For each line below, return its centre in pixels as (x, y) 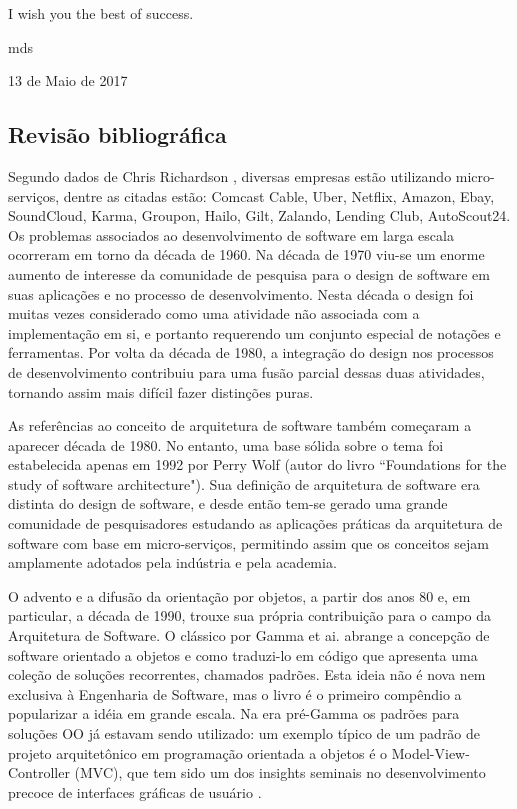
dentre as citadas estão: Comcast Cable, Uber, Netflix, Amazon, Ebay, (279, 195)
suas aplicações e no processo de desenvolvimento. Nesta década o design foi (241, 293)
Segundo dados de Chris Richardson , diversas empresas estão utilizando (230, 175)
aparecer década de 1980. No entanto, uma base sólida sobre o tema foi (226, 444)
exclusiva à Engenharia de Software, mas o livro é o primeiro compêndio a (235, 693)
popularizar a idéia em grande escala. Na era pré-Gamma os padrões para (234, 713)
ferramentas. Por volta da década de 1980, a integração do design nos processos (251, 352)
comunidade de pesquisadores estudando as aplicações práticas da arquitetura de (255, 523)
